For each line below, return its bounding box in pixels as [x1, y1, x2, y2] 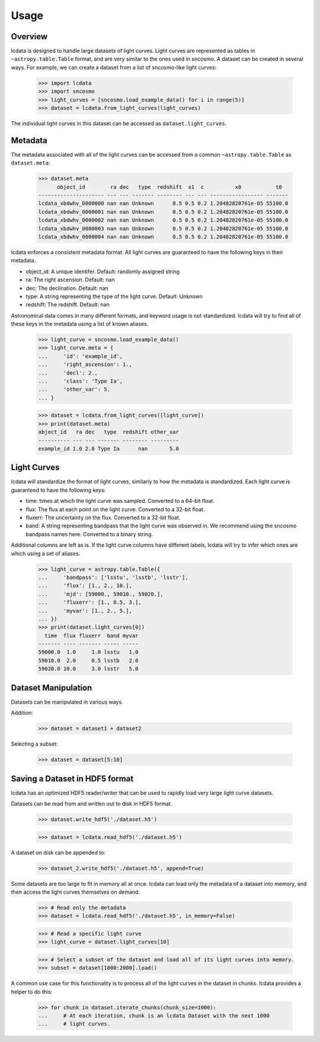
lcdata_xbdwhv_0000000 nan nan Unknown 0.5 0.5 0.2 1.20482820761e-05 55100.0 [38, 200, 289, 207]
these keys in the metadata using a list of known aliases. [11, 321, 149, 328]
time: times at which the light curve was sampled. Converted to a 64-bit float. [25, 498, 215, 505]
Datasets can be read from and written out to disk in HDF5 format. [11, 800, 172, 807]
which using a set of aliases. [11, 550, 81, 557]
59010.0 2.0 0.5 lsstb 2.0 [38, 657, 139, 664]
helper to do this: [11, 988, 53, 995]
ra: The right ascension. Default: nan [25, 276, 115, 283]
